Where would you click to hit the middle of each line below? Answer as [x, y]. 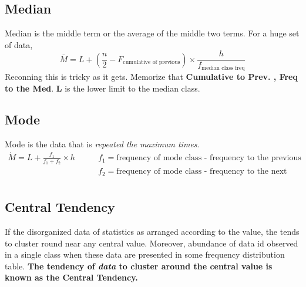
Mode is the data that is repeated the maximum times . [102, 144]
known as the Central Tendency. [71, 277]
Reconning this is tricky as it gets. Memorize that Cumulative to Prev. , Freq [151, 76]
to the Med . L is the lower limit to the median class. [102, 88]
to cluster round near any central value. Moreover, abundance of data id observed [152, 243]
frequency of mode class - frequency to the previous [209, 158]
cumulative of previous [152, 63]
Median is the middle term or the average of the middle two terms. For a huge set [152, 33]
